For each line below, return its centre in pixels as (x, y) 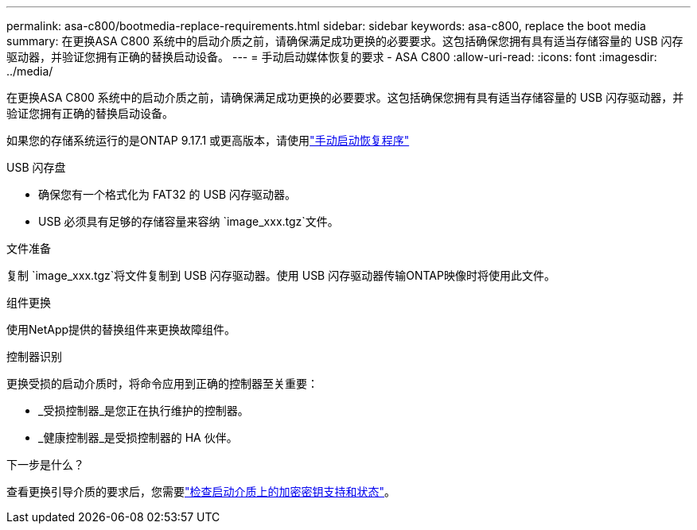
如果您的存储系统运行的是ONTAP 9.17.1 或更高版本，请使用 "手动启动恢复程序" (208, 140)
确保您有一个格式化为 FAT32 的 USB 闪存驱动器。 (167, 194)
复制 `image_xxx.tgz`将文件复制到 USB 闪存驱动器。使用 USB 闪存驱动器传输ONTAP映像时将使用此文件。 (281, 275)
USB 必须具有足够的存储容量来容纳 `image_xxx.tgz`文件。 (189, 221)
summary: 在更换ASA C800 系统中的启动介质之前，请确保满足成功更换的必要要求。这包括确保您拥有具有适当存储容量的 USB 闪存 (345, 41)
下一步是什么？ (45, 464)
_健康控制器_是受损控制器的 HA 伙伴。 (138, 437)
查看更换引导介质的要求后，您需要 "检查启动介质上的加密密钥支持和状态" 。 (201, 491)
